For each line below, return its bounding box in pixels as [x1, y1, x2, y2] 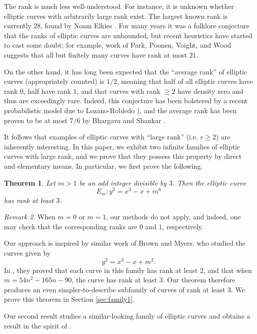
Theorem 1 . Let [4, 177, 56, 188]
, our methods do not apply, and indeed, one [106, 211, 241, 222]
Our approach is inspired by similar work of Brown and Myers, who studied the [4, 238, 246, 248]
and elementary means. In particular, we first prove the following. [4, 160, 203, 171]
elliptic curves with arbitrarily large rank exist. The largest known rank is [4, 10, 228, 21]
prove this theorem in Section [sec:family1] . [4, 294, 135, 304]
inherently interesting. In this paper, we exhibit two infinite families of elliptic [4, 141, 240, 151]
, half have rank [23, 85, 71, 96]
